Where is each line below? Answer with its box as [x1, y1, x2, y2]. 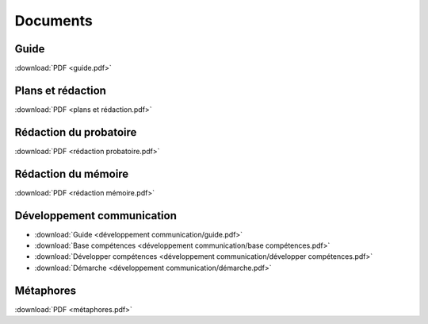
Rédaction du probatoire [14, 125, 137, 139]
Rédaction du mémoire [14, 167, 129, 180]
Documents [14, 12, 93, 29]
